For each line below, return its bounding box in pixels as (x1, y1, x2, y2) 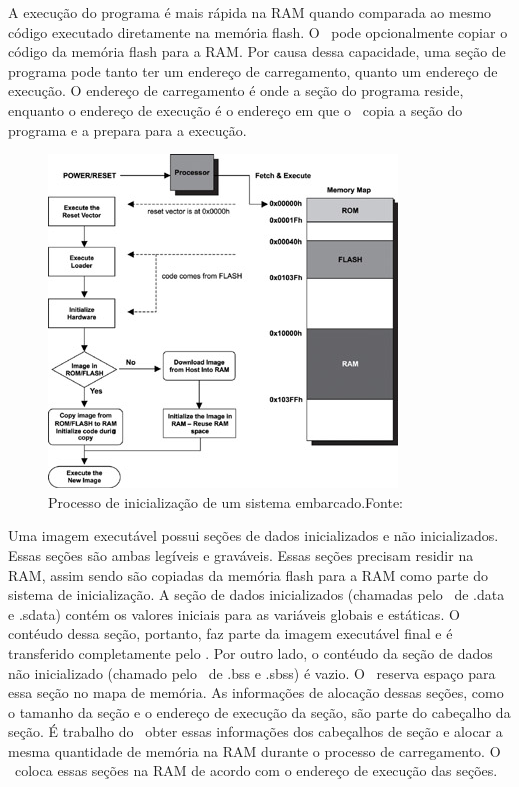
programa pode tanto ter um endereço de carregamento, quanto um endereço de (8, 60, 498, 81)
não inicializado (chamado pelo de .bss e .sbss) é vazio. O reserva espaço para (8, 662, 496, 683)
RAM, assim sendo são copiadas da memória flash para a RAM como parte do (8, 564, 489, 585)
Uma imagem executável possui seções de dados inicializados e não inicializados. (8, 525, 499, 546)
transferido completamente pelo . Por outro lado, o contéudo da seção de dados (8, 642, 493, 663)
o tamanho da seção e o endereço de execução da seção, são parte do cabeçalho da (8, 701, 511, 722)
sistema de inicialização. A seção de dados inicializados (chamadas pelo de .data (8, 584, 505, 605)
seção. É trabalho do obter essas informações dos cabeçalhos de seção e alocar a (8, 721, 503, 742)
